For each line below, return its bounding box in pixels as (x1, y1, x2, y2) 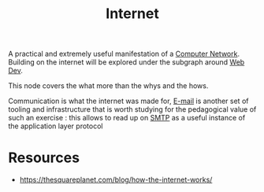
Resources (8, 149, 80, 167)
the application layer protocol (8, 121, 103, 131)
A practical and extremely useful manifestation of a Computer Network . (8, 49, 240, 59)
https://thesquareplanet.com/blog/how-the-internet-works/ (19, 175, 213, 185)
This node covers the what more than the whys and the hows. (8, 81, 209, 90)
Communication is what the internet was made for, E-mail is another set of (8, 96, 249, 106)
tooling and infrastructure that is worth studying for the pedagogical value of (8, 105, 257, 114)
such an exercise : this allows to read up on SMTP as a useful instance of (8, 113, 246, 123)
